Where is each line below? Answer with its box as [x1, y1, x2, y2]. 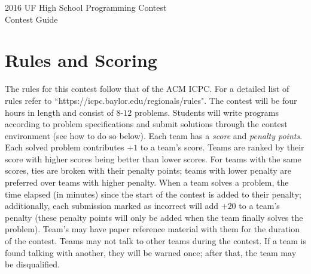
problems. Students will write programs [134, 106, 279, 118]
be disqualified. [5, 258, 60, 270]
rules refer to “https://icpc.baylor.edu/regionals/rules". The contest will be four [5, 94, 297, 106]
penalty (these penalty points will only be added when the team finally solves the [5, 211, 303, 223]
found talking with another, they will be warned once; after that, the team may [5, 246, 297, 258]
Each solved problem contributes [5, 141, 124, 153]
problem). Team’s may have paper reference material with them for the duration [5, 223, 300, 235]
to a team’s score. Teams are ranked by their [140, 141, 304, 153]
